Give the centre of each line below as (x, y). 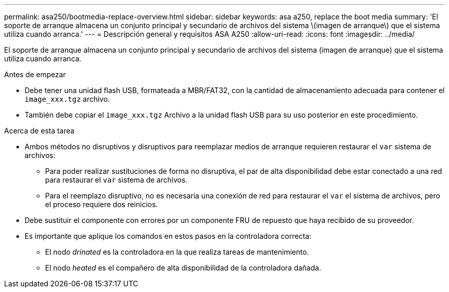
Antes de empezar (35, 74)
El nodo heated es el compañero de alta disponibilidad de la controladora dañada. (183, 268)
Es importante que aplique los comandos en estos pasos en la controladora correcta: (168, 236)
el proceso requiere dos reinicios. (101, 204)
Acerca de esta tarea (39, 131)
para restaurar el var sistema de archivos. (116, 180)
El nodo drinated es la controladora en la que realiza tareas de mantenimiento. (177, 252)
